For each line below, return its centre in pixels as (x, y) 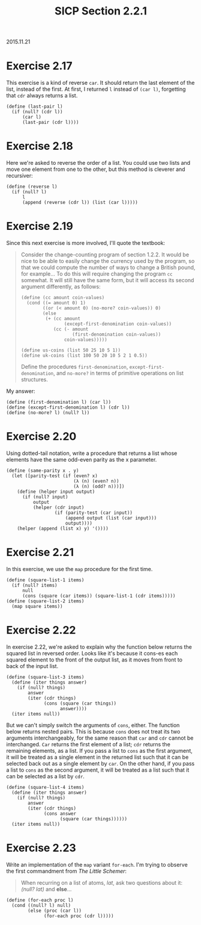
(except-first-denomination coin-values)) (118, 324)
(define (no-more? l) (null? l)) (48, 413)
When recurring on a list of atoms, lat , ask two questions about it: (102, 882)
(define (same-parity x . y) (43, 471)
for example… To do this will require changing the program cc (97, 274)
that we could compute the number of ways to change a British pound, (108, 267)
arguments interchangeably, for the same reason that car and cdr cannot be (100, 738)
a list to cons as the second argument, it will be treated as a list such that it (98, 770)
